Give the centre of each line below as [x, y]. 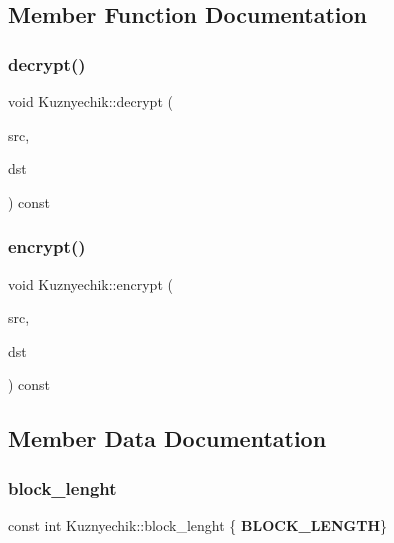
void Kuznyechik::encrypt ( [90, 283]
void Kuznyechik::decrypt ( [90, 101]
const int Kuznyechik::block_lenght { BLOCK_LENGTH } [198, 524]
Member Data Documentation [167, 438]
